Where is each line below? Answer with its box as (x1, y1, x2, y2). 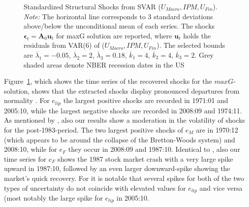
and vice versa (199, 182, 243, 193)
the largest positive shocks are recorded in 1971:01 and (63, 95, 228, 105)
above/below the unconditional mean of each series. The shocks (24, 21, 215, 31)
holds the (183, 30, 211, 40)
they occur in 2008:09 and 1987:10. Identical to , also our (68, 144, 241, 154)
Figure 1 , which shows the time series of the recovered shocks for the (4, 76, 212, 86)
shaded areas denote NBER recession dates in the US (24, 59, 185, 69)
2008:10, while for (4, 144, 57, 154)
